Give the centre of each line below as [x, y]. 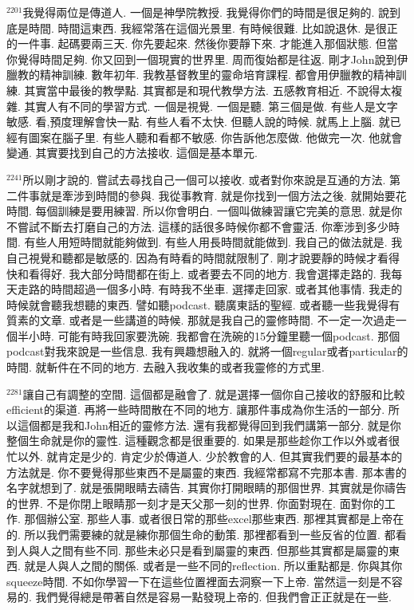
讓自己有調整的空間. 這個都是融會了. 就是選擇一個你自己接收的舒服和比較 [214, 394]
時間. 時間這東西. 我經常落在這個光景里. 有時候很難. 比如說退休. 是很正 [213, 28]
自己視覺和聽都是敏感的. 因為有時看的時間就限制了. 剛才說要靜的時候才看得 [203, 257]
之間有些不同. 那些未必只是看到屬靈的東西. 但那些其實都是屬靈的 [220, 550]
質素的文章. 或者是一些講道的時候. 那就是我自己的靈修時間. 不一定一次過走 [201, 320]
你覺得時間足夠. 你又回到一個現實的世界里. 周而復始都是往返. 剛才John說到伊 [207, 59]
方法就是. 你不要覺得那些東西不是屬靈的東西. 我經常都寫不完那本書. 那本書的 [207, 472]
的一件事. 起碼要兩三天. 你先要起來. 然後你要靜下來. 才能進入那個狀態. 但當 [202, 43]
